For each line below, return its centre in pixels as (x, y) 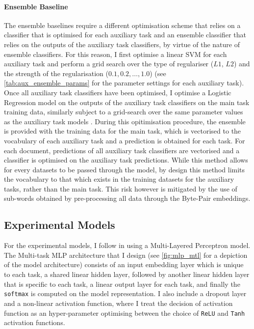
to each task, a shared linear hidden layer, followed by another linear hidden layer (127, 274)
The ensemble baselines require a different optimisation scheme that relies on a (122, 25)
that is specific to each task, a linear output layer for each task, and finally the (122, 284)
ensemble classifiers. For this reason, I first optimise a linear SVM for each (115, 54)
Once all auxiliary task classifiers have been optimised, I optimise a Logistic (118, 92)
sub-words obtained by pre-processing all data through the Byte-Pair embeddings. (127, 198)
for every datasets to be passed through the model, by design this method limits (125, 169)
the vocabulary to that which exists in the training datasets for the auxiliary (119, 179)
